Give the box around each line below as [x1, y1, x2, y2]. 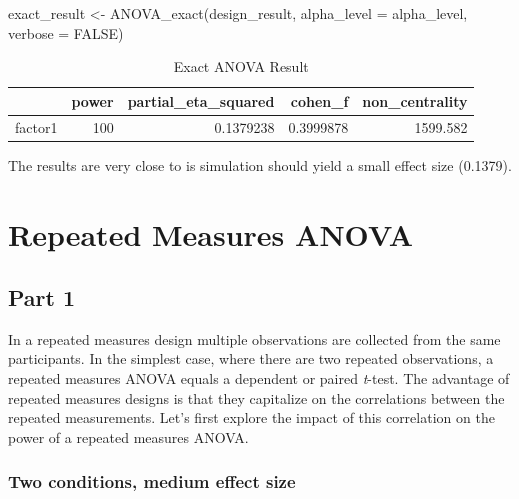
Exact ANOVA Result [173, 56, 309, 77]
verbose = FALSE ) [8, 22, 124, 43]
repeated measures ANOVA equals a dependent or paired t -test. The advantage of [8, 368, 510, 389]
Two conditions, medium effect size [8, 469, 296, 494]
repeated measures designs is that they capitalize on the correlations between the [8, 387, 505, 408]
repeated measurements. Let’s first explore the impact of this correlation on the [8, 407, 495, 428]
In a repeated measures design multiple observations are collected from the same [8, 328, 501, 349]
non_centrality [362, 90, 468, 111]
